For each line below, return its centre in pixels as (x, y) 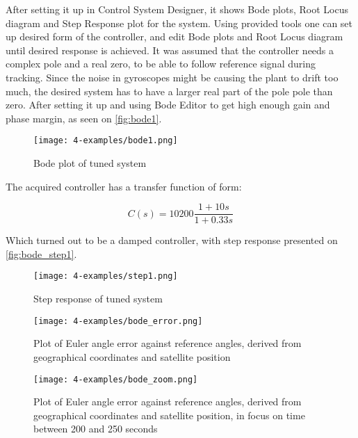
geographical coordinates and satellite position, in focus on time (169, 415)
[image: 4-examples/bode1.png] (106, 141)
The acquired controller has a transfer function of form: (124, 186)
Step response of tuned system (98, 299)
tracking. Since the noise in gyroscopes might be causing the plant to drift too (172, 77)
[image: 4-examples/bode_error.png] (118, 321)
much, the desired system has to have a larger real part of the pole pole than (169, 91)
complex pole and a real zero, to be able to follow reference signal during (161, 64)
